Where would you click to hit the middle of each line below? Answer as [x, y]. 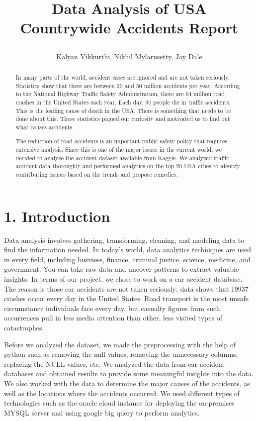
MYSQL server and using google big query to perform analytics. [102, 412]
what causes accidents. [45, 127]
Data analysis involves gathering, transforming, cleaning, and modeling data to [124, 240]
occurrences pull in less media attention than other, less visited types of [113, 318]
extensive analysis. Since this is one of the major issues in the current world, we [119, 150]
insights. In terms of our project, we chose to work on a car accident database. [123, 279]
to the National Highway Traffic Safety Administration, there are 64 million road [120, 94]
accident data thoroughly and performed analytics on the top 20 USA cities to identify [128, 166]
